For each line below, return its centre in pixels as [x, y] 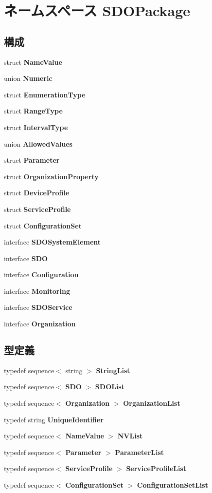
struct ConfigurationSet [43, 225]
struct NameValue [33, 62]
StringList [113, 370]
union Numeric [28, 78]
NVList [130, 436]
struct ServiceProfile [37, 209]
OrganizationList [152, 403]
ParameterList [140, 452]
